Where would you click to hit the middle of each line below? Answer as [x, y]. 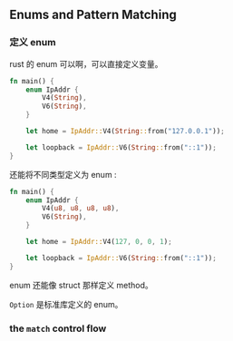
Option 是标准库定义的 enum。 [66, 304]
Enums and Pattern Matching [93, 15]
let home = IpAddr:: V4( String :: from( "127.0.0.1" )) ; [125, 132]
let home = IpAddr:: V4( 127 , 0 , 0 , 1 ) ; [99, 242]
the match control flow [58, 328]
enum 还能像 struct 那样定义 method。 [82, 285]
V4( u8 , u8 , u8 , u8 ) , [81, 209]
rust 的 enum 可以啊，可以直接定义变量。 [86, 63]
